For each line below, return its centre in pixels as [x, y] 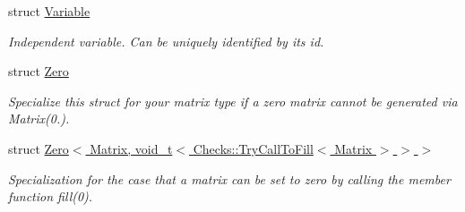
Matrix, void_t [131, 148]
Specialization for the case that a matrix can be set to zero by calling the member [229, 178]
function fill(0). [51, 196]
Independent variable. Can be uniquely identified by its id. [166, 41]
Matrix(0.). [39, 119]
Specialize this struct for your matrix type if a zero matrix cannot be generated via [233, 101]
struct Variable [49, 11]
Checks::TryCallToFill [253, 148]
